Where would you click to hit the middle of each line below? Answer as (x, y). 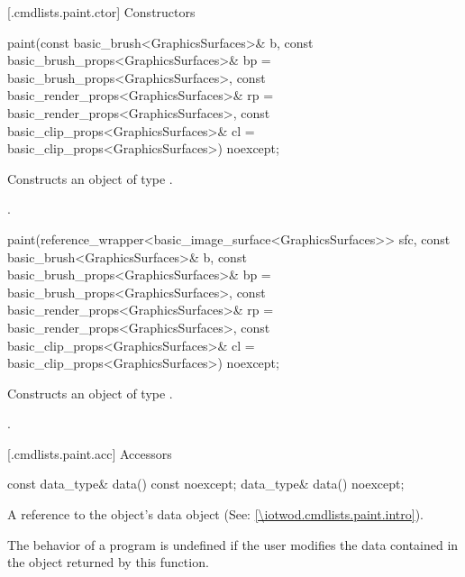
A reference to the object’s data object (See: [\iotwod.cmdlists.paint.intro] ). (215, 514)
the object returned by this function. (108, 562)
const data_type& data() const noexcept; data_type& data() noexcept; (206, 484)
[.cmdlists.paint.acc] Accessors (90, 453)
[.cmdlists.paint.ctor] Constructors (101, 12)
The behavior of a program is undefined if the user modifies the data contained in (233, 544)
